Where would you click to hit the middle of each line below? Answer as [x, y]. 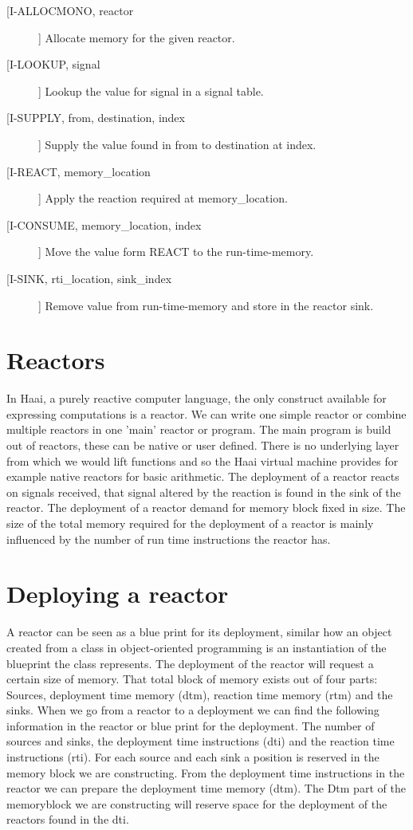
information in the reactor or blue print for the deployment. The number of [191, 725]
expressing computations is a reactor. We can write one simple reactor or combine [206, 413]
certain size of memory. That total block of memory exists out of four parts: [192, 679]
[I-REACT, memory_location [79, 171]
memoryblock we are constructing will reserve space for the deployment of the [197, 803]
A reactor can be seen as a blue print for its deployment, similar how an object [199, 632]
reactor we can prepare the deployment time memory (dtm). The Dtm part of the [206, 788]
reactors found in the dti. [68, 819]
